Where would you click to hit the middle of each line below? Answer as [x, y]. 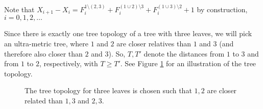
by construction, [222, 9]
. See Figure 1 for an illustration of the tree [188, 63]
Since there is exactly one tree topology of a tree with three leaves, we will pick [128, 33]
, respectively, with [68, 63]
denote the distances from [184, 53]
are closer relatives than [154, 43]
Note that [19, 9]
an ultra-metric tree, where [46, 43]
